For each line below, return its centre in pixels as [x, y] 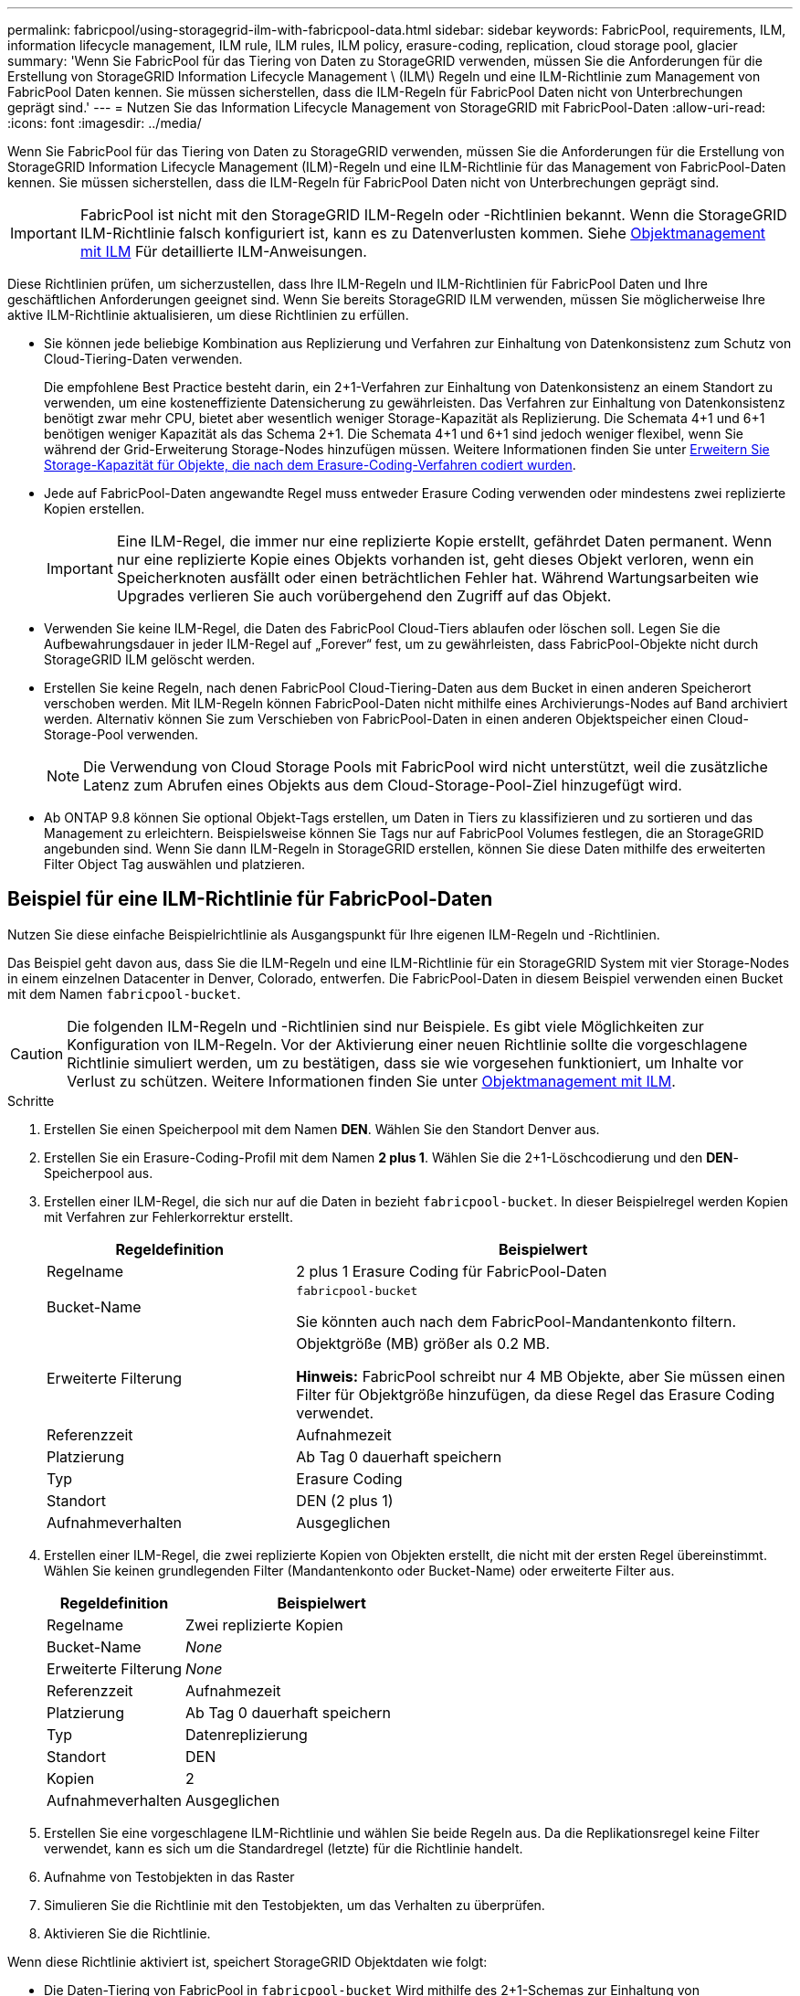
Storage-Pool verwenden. [121, 734]
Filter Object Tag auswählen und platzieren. [174, 864]
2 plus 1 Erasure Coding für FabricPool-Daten [452, 1271]
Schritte [31, 1100]
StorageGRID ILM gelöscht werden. [150, 659]
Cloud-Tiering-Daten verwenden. [143, 359]
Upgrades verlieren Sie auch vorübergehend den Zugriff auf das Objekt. [364, 596]
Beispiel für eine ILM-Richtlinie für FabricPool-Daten [250, 899]
